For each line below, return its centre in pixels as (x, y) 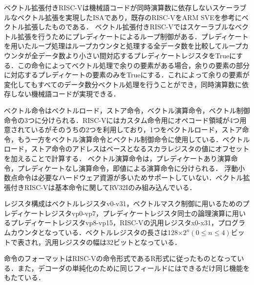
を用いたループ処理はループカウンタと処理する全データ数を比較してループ (123, 46)
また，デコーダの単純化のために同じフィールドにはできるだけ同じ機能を (134, 268)
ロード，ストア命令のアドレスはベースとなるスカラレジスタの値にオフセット (127, 149)
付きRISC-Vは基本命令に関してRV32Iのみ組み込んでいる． (103, 187)
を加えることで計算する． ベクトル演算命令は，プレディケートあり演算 (117, 158)
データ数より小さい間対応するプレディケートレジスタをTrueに (137, 55)
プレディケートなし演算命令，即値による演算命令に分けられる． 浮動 (128, 168)
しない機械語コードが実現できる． (65, 94)
